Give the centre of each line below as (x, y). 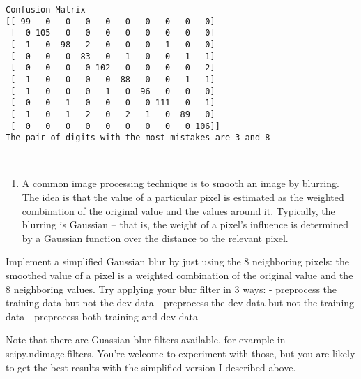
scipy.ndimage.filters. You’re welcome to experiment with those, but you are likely (180, 353)
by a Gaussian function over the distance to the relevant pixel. (155, 238)
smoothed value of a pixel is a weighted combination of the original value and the (179, 275)
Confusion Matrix (46, 10)
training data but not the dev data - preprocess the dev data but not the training (180, 303)
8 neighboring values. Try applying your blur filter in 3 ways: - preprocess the (171, 289)
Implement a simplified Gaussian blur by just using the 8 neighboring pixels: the (178, 261)
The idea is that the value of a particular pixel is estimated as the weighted (183, 197)
